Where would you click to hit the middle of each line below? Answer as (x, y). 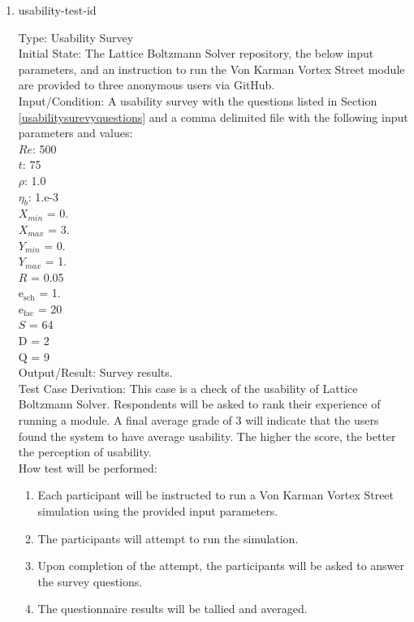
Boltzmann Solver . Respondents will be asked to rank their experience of (199, 404)
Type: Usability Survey (76, 37)
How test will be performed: (88, 467)
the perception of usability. (85, 452)
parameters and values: (75, 133)
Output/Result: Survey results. (95, 372)
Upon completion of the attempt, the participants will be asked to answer (221, 566)
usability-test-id (57, 10)
